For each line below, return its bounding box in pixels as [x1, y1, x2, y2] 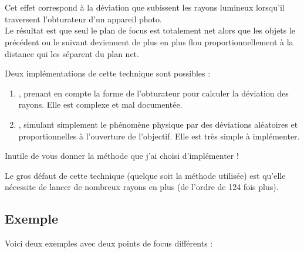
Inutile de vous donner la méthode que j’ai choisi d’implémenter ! [5, 149, 239, 162]
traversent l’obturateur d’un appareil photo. [5, 12, 162, 25]
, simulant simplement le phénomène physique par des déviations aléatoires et [18, 118, 298, 130]
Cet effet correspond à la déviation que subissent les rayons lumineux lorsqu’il [5, 1, 285, 14]
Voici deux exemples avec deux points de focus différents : [5, 237, 213, 249]
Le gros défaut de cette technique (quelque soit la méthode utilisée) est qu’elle [5, 169, 286, 181]
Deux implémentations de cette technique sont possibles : [5, 67, 211, 79]
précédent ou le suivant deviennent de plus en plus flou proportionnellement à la [5, 35, 293, 48]
